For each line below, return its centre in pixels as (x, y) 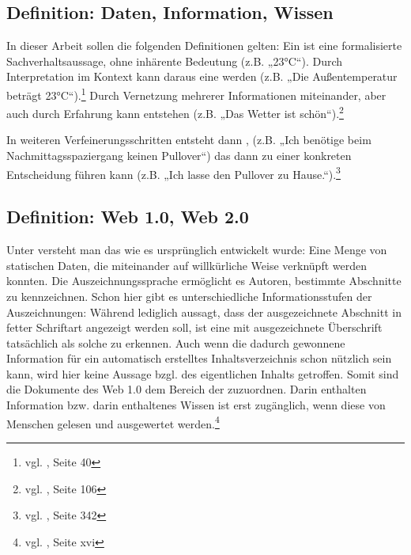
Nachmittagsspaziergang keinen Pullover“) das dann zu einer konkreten (179, 156)
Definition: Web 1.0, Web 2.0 (128, 217)
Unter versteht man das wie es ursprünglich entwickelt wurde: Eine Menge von (197, 250)
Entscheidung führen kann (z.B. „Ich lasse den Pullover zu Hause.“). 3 (173, 173)
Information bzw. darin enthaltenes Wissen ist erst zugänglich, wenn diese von (196, 405)
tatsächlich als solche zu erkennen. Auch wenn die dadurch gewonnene (176, 342)
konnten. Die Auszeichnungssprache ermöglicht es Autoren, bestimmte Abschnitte (204, 281)
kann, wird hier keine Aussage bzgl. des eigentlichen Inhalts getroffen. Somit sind (203, 373)
